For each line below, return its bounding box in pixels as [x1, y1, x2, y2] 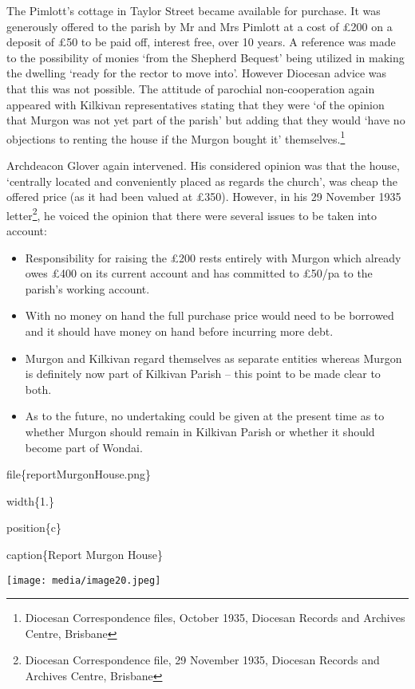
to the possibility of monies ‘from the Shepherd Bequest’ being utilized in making [6, 49, 405, 65]
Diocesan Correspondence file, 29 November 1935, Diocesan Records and [25, 652, 380, 668]
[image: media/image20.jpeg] [6, 574, 161, 586]
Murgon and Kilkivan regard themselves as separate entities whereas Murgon [25, 349, 402, 366]
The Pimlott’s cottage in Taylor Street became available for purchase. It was [6, 2, 381, 18]
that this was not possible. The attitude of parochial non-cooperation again [6, 80, 375, 96]
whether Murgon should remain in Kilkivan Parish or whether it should [25, 423, 375, 439]
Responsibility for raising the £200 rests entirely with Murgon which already [25, 249, 401, 266]
